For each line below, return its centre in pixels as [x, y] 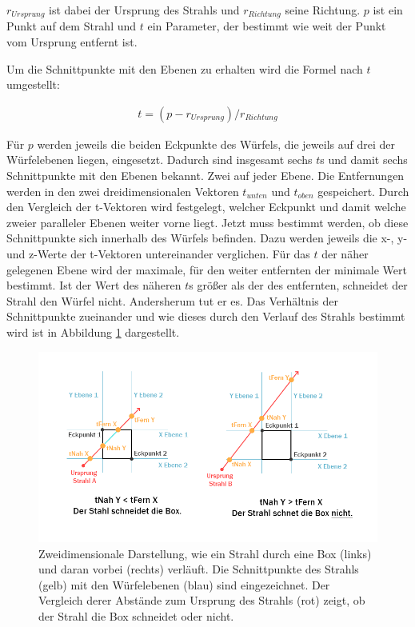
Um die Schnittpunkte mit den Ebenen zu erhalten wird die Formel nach [185, 68]
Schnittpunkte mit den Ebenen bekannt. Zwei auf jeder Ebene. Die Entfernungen [206, 176]
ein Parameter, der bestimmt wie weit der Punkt [267, 26]
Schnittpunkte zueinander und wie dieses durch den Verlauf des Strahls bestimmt [206, 316]
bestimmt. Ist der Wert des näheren [94, 285]
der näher [345, 254]
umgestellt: [33, 84]
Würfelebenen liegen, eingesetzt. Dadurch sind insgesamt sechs [160, 160]
